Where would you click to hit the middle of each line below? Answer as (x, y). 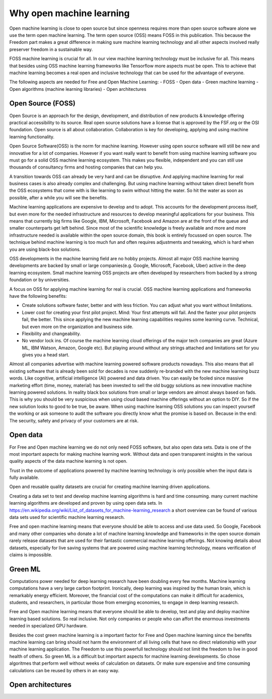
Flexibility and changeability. (51, 334)
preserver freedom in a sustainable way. (51, 49)
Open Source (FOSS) (42, 103)
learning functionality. (32, 137)
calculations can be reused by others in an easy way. (64, 670)
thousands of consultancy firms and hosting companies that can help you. (86, 167)
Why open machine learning (70, 13)
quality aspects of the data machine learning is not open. (69, 461)
